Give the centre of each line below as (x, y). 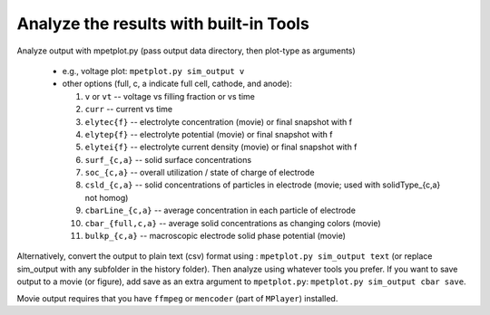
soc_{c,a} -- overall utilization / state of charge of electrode (200, 173)
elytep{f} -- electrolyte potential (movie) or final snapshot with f (209, 134)
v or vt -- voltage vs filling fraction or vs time (170, 96)
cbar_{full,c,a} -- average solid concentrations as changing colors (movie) (233, 223)
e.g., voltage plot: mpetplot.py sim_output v (153, 71)
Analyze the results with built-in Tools (163, 24)
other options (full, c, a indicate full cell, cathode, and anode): (177, 84)
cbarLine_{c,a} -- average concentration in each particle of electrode (220, 210)
